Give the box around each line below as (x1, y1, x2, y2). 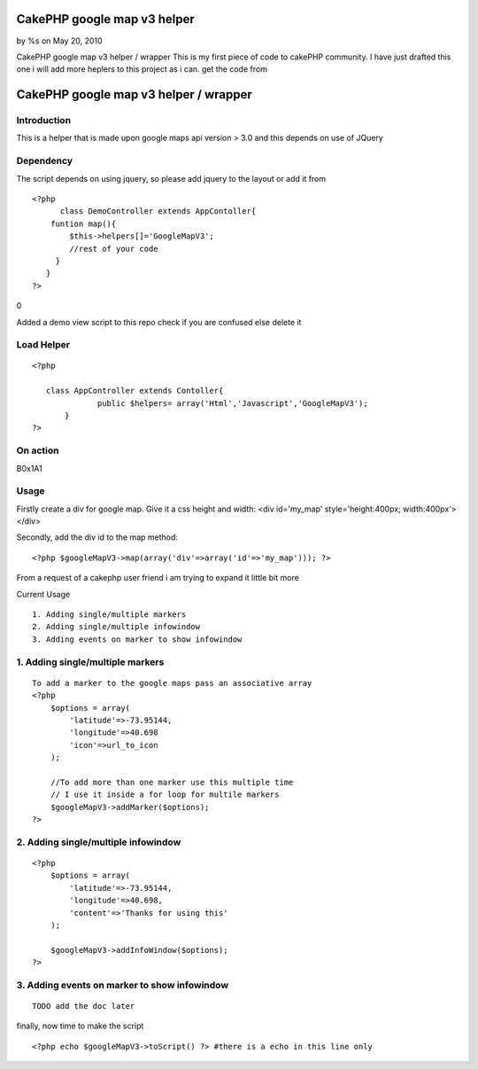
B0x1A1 (16, 463, 43, 473)
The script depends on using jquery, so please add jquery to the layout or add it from (16, 173, 327, 183)
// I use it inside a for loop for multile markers (50, 790, 280, 800)
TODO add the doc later (32, 1002, 135, 1011)
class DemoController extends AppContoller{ (59, 207, 257, 216)
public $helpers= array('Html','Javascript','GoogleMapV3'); (97, 398, 368, 408)
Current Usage (16, 589, 71, 599)
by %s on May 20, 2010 (16, 35, 103, 46)
